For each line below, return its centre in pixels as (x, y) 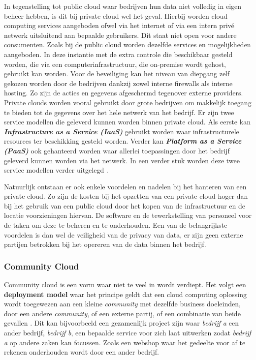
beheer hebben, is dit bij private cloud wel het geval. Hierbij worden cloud (116, 15)
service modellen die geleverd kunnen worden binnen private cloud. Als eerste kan (127, 122)
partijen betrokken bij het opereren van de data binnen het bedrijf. (105, 244)
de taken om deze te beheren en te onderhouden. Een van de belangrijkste (116, 225)
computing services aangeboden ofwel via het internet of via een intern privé (119, 25)
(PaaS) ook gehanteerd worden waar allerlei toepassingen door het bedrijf (117, 150)
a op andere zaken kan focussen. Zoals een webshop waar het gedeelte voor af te (125, 342)
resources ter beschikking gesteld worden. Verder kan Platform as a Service (123, 141)
